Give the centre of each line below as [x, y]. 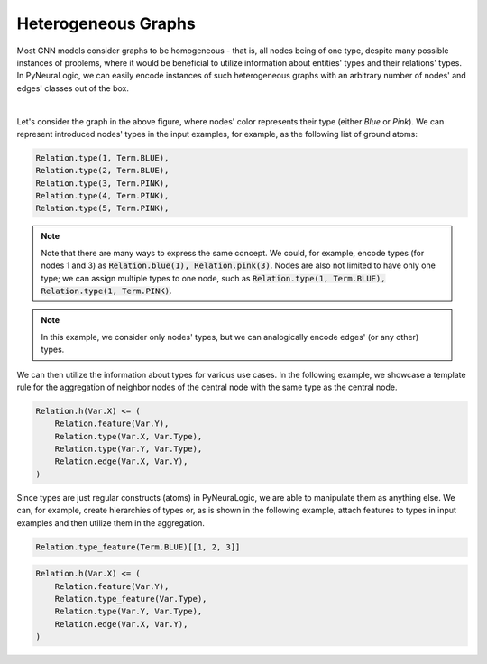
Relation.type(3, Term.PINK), [102, 183]
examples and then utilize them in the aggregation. [110, 522]
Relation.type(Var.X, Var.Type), [129, 436]
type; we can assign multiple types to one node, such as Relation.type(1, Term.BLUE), [213, 278]
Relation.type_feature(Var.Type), [131, 599]
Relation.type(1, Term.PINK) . [106, 290]
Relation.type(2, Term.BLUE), [102, 171]
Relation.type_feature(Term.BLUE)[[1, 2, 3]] [138, 547]
